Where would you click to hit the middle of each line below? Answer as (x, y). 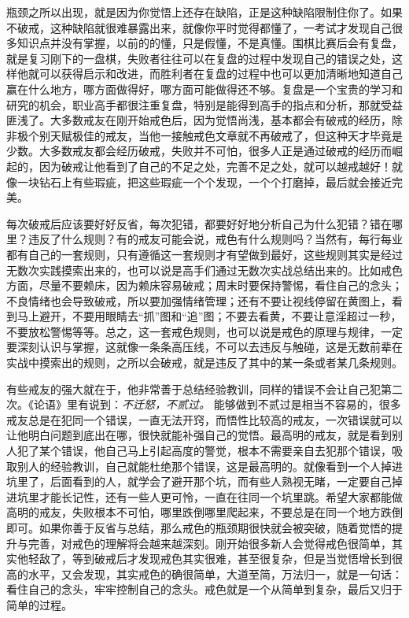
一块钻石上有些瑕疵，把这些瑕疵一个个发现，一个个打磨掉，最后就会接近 (204, 181)
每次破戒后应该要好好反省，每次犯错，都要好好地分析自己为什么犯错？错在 (199, 223)
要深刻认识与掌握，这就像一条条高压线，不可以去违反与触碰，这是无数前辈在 (204, 347)
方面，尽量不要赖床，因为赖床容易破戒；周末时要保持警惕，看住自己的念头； (204, 285)
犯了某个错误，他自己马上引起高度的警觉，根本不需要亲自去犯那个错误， (204, 451)
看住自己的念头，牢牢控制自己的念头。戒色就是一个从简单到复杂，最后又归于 (204, 589)
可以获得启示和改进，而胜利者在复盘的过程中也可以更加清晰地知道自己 (221, 74)
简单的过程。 (39, 604)
